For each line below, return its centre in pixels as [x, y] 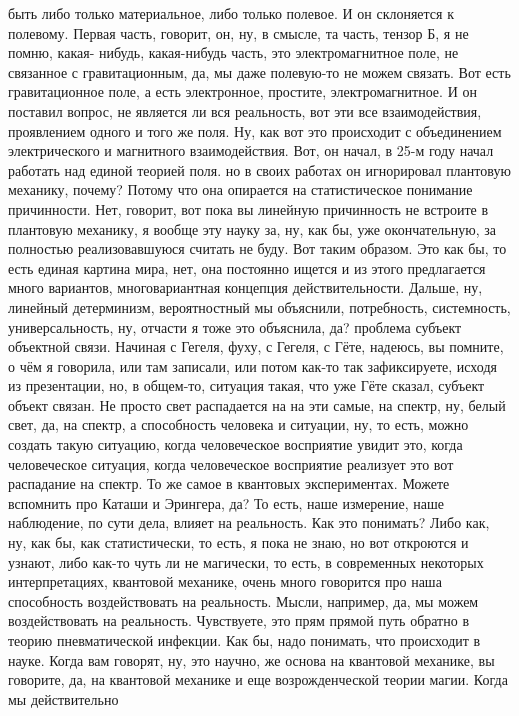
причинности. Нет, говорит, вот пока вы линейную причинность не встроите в [248, 208]
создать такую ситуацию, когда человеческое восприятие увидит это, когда [235, 444]
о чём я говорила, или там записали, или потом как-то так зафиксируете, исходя [252, 365]
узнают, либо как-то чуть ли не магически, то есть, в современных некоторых [246, 561]
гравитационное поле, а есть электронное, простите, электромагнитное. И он [242, 91]
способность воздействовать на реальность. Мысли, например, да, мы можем [243, 600]
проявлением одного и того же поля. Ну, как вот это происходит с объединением [255, 130]
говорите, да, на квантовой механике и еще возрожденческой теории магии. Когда [258, 679]
